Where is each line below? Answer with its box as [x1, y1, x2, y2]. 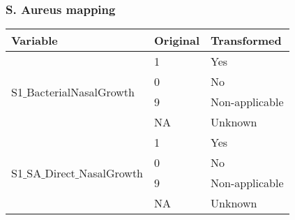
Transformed [211, 32, 282, 49]
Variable [11, 32, 58, 49]
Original [154, 32, 200, 49]
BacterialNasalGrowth [27, 83, 135, 100]
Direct [45, 164, 75, 181]
